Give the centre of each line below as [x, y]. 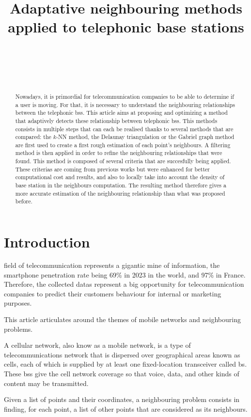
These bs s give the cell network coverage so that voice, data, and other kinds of [122, 373]
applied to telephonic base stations [126, 27]
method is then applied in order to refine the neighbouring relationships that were [119, 153]
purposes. [18, 303]
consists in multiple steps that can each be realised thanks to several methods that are [124, 129]
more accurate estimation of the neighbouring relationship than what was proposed [120, 193]
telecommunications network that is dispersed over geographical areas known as [122, 354]
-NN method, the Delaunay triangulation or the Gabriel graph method [145, 137]
